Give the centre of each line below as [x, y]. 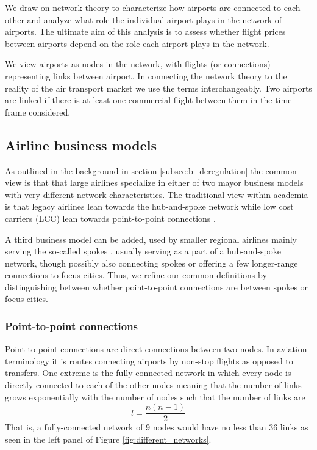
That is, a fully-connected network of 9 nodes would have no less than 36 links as [157, 427]
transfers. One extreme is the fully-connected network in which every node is [148, 373]
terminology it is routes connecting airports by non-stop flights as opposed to [149, 360]
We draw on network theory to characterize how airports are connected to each [153, 7]
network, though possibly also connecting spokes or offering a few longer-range [151, 263]
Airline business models [81, 145]
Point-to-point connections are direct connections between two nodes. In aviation [156, 349]
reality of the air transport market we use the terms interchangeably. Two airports [158, 88]
